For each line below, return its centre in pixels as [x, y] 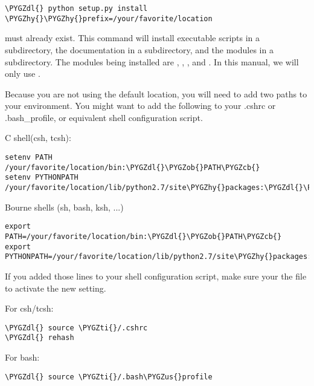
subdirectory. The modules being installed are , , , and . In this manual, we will [152, 61]
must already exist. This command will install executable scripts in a [133, 38]
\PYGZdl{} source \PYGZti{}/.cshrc [76, 328]
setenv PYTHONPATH [42, 178]
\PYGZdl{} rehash [40, 338]
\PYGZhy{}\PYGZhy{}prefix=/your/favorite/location [109, 18]
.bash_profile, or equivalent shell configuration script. [104, 117]
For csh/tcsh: [29, 308]
